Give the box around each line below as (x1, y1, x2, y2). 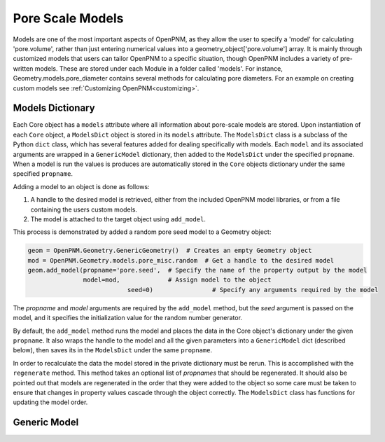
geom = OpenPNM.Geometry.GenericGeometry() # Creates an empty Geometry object (27, 247, 312, 255)
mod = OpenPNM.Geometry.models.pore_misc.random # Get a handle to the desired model (27, 256, 335, 264)
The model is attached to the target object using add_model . (30, 214, 206, 223)
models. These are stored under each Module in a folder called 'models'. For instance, (34, 64, 283, 73)
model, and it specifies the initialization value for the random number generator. (13, 314, 243, 322)
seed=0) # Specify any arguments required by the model (127, 286, 379, 293)
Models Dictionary (13, 102, 95, 114)
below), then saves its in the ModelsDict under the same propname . (13, 346, 213, 354)
